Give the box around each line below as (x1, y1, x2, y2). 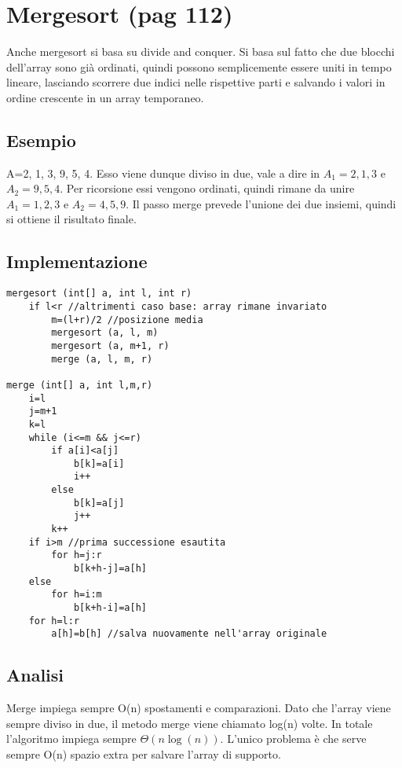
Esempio (6, 127, 76, 152)
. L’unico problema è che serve (220, 730, 367, 747)
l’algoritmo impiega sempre (6, 730, 137, 747)
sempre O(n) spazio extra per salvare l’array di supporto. (6, 745, 281, 762)
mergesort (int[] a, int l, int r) (6, 288, 192, 299)
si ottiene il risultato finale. (6, 211, 137, 227)
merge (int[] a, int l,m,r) (6, 379, 153, 391)
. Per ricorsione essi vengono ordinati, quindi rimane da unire (60, 180, 355, 197)
